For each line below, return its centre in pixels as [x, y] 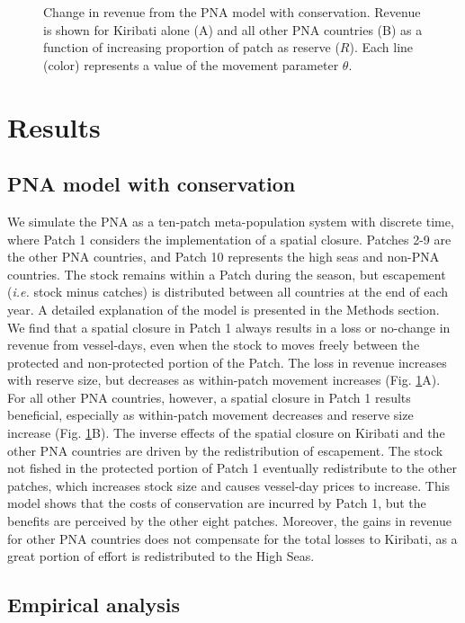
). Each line [381, 47]
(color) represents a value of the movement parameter [191, 64]
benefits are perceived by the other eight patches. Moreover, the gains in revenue [229, 521]
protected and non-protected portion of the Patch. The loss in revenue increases [227, 362]
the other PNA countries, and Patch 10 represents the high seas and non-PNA [224, 257]
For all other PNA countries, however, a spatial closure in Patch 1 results [209, 397]
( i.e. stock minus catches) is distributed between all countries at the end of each [228, 292]
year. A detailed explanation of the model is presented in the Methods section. [224, 309]
